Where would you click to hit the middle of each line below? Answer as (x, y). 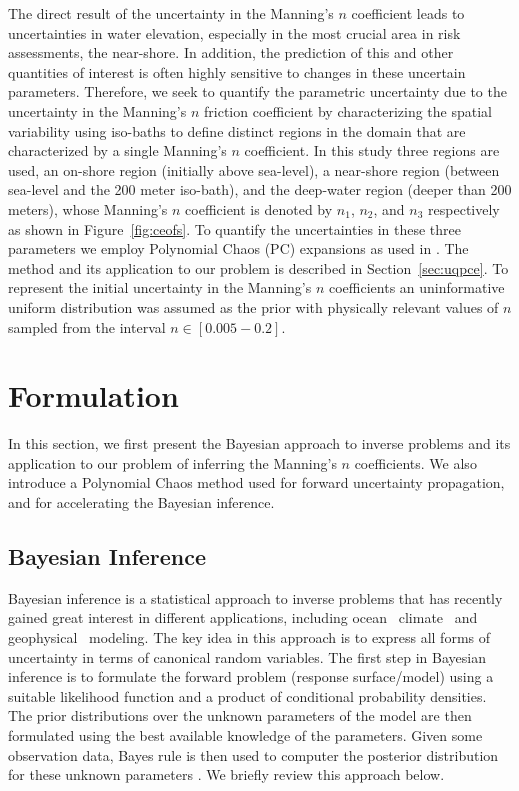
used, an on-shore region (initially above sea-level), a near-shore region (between (254, 169)
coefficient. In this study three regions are (372, 150)
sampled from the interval (87, 326)
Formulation (93, 395)
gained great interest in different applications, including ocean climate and (243, 617)
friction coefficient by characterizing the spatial (348, 110)
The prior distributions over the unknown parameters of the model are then (240, 715)
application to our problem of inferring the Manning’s (172, 462)
